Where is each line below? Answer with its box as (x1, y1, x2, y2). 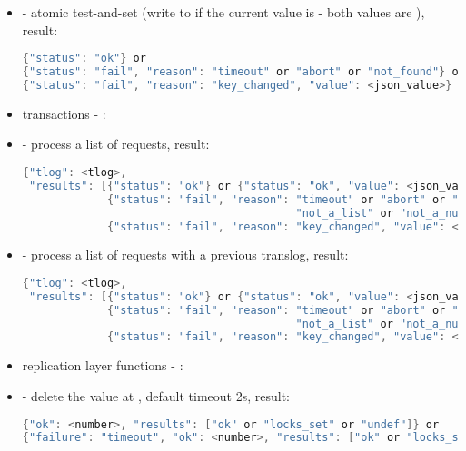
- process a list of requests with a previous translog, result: (22, 245, 349, 264)
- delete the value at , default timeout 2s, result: (22, 386, 290, 405)
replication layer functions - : (22, 356, 183, 375)
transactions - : (22, 103, 106, 123)
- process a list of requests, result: (22, 134, 210, 153)
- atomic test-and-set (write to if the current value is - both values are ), (22, 3, 425, 21)
